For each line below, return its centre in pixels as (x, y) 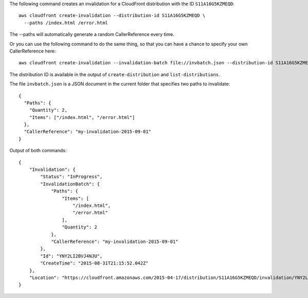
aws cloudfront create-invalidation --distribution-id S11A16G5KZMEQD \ (112, 16)
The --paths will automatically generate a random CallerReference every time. (92, 34)
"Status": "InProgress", (71, 177)
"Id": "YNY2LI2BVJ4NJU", (71, 256)
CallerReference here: (33, 51)
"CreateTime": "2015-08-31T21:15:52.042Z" (94, 263)
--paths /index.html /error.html (66, 23)
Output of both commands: (38, 151)
